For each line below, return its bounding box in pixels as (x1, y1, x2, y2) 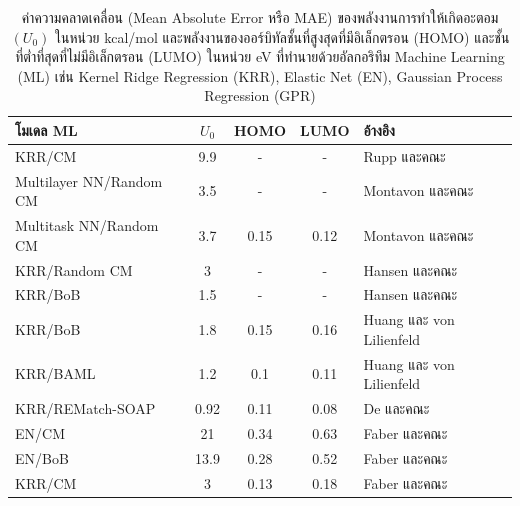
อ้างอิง (363, 119, 395, 140)
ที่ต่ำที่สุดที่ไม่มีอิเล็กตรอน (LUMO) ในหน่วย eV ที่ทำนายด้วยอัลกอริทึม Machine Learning (15, 46, 505, 67)
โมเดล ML (15, 119, 78, 140)
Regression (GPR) (204, 85, 316, 106)
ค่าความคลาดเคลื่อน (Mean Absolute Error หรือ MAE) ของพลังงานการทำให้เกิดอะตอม (21, 7, 499, 27)
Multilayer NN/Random (15, 170, 163, 191)
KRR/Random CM (15, 259, 133, 280)
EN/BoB (15, 447, 69, 468)
